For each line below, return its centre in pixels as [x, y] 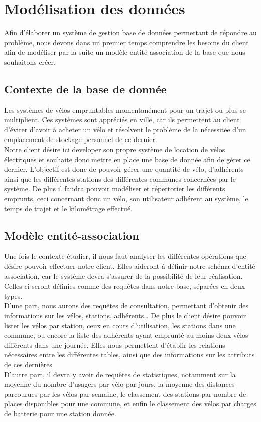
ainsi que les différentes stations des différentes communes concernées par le [120, 178]
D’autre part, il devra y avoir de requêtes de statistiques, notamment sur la [120, 374]
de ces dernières [28, 364]
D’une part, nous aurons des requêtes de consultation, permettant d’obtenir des [126, 305]
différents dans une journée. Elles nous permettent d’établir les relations [115, 344]
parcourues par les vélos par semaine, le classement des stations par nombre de [125, 394]
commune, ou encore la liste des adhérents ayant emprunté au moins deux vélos [126, 335]
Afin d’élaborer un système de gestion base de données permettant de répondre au [130, 32]
